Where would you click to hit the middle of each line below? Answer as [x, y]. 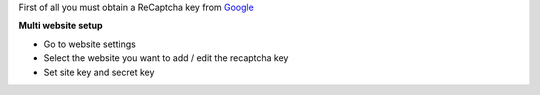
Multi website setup [60, 26]
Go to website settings [90, 44]
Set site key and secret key [99, 72]
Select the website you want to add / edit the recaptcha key [166, 58]
